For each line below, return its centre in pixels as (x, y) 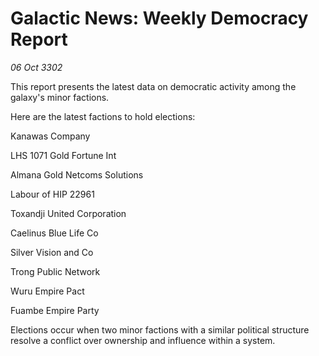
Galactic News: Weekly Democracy (159, 18)
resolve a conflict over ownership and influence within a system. (143, 340)
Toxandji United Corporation (68, 213)
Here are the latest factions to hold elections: (103, 116)
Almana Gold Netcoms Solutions (77, 174)
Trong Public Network (55, 271)
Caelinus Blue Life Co (54, 233)
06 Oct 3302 (36, 67)
